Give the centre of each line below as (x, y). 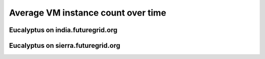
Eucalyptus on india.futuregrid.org (63, 30)
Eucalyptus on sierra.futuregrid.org (65, 46)
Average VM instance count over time (88, 13)
